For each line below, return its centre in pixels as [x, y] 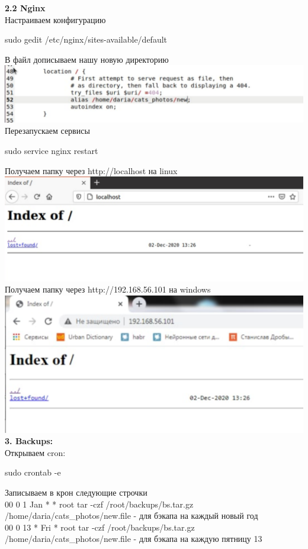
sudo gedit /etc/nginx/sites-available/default [86, 39]
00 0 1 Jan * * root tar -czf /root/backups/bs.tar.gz [99, 504]
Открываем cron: [35, 452]
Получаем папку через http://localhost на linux [91, 170]
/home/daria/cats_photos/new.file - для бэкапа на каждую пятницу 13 [134, 539]
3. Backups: [29, 441]
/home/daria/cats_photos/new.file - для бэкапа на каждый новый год [131, 516]
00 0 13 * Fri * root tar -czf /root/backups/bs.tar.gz [100, 527]
